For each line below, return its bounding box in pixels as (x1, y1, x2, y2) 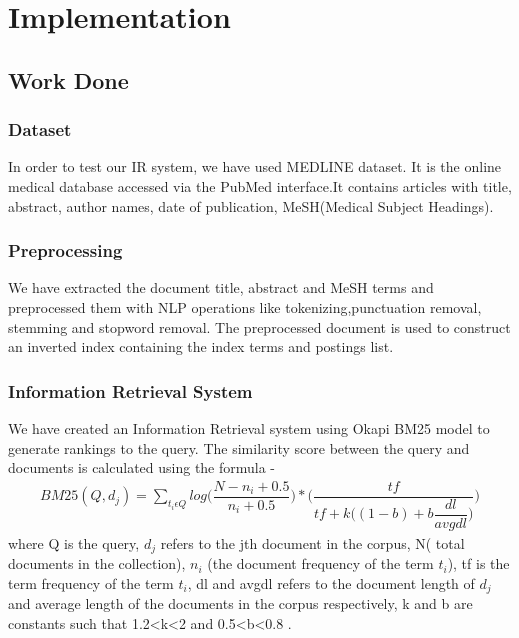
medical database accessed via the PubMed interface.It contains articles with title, (8, 175, 512, 196)
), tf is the (447, 553, 510, 574)
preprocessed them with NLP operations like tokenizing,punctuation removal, (8, 296, 482, 317)
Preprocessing (8, 238, 123, 263)
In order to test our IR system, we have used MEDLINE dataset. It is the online (8, 156, 502, 177)
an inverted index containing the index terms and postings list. (8, 336, 394, 357)
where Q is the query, (8, 532, 140, 553)
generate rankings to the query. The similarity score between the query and (8, 437, 470, 458)
